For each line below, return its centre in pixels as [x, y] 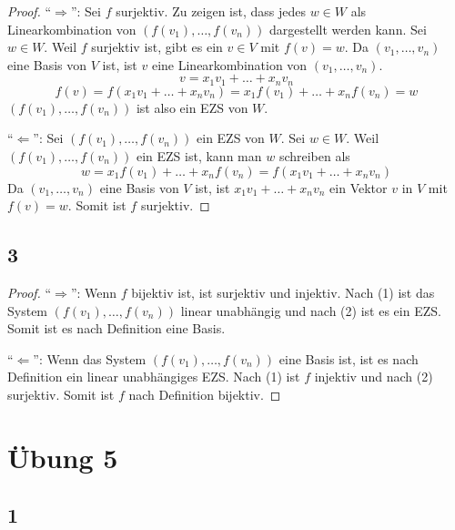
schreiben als [314, 156]
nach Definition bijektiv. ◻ [205, 394]
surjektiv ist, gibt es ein [157, 47]
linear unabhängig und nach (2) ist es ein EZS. [311, 310]
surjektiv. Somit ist [61, 394]
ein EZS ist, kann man [199, 156]
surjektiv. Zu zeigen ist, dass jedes [211, 11]
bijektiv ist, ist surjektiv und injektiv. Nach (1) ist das [283, 292]
